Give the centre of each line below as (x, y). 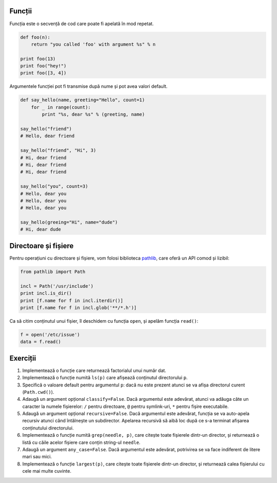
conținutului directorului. (48, 428)
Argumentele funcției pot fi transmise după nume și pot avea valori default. (88, 86)
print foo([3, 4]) (43, 73)
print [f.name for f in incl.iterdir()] (72, 300)
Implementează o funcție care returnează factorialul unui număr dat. (94, 370)
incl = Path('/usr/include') (57, 286)
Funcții (21, 11)
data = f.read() (41, 342)
